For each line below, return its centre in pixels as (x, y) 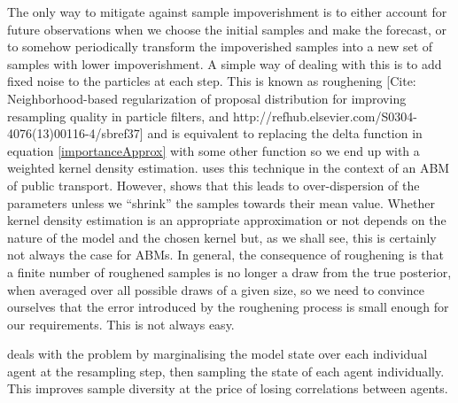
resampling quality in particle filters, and (118, 116)
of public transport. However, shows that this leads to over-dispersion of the (213, 185)
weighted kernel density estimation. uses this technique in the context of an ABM (229, 168)
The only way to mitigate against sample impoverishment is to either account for (227, 12)
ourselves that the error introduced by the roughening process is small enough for (228, 307)
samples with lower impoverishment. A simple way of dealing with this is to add (225, 63)
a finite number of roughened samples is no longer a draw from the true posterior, (229, 271)
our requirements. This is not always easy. (121, 324)
